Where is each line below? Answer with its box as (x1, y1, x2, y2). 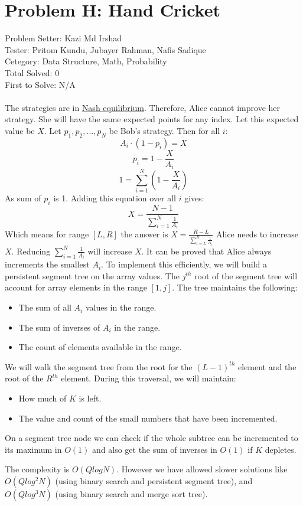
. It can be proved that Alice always (141, 244, 272, 257)
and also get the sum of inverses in (92, 443, 217, 455)
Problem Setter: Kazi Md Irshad (5, 32, 122, 44)
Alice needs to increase (216, 227, 299, 240)
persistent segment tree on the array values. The (5, 269, 180, 282)
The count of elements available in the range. (18, 341, 182, 353)
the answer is (120, 227, 168, 240)
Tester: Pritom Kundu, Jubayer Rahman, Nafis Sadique (5, 43, 206, 56)
